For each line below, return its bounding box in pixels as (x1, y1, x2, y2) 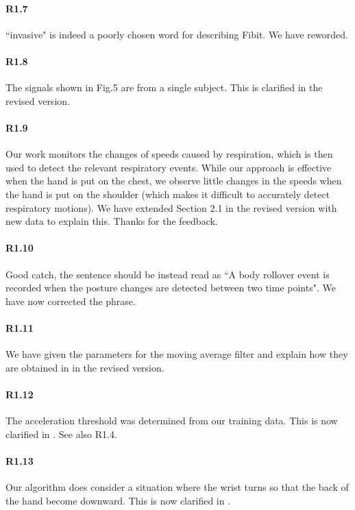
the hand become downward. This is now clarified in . (5, 493, 231, 507)
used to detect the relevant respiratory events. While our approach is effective (5, 160, 332, 174)
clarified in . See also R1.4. (5, 426, 117, 441)
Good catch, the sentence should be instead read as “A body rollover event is (5, 267, 330, 281)
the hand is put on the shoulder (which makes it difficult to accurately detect (5, 186, 330, 201)
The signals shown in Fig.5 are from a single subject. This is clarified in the (5, 80, 323, 95)
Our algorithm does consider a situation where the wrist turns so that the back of (5, 480, 349, 494)
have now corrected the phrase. (5, 293, 136, 308)
